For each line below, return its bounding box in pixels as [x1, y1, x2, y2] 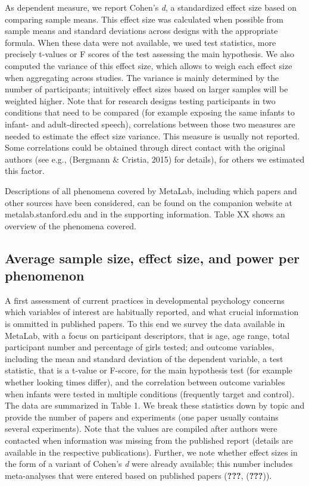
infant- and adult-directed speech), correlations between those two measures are [5, 117, 295, 130]
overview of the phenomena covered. [5, 219, 136, 232]
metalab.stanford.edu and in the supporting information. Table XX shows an [5, 208, 285, 220]
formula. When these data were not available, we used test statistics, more [5, 36, 276, 48]
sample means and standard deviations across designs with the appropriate [5, 24, 278, 37]
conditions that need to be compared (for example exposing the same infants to [5, 106, 295, 119]
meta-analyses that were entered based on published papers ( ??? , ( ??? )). [5, 469, 272, 481]
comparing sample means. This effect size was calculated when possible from [5, 13, 283, 25]
